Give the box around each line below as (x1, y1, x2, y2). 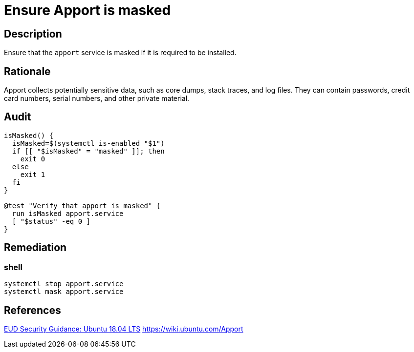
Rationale (4, 65, 51, 78)
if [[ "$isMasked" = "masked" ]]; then (12, 147, 165, 155)
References (4, 304, 61, 316)
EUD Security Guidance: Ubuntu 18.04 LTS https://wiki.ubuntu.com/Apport (4, 324, 243, 333)
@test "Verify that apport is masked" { (4, 201, 161, 210)
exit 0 (20, 155, 45, 163)
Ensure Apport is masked (4, 2, 171, 19)
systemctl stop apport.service (4, 280, 124, 288)
